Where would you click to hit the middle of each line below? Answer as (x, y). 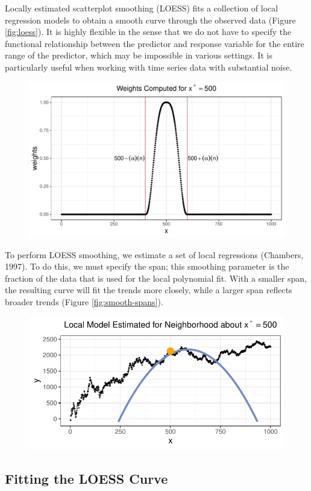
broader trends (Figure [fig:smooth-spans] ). (84, 301)
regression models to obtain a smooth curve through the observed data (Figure (150, 20)
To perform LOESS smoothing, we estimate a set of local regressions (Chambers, (154, 254)
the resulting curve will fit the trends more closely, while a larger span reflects (149, 290)
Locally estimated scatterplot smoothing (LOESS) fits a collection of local (142, 8)
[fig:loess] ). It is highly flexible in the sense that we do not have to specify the (148, 32)
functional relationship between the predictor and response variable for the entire (155, 43)
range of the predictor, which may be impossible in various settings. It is (139, 55)
